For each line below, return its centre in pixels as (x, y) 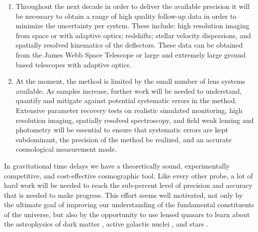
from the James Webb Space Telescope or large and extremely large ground (130, 54)
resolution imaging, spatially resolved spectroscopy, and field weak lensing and (135, 120)
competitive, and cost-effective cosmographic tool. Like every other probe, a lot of (129, 175)
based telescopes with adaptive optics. (74, 64)
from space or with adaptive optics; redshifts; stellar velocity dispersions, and (133, 35)
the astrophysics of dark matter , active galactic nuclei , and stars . (106, 224)
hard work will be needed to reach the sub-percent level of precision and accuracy (128, 185)
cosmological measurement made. (66, 149)
